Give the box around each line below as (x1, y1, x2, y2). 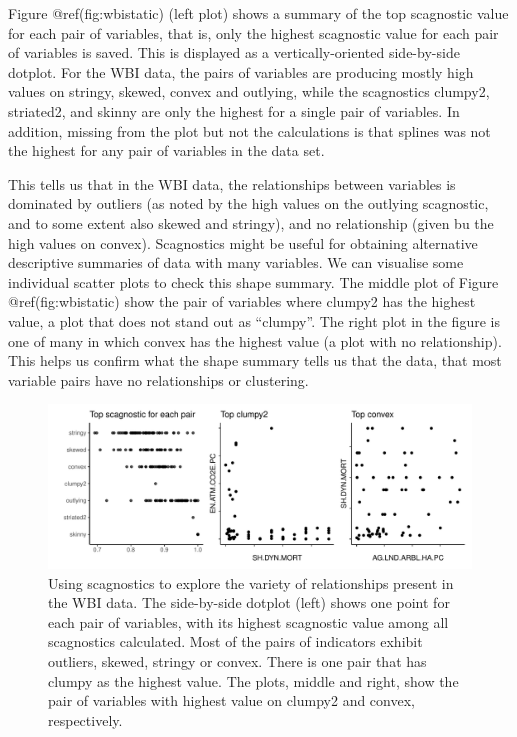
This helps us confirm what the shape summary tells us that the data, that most (8, 350, 502, 371)
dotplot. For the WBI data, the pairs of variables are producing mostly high (8, 61, 474, 82)
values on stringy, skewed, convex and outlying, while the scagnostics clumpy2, (8, 81, 490, 102)
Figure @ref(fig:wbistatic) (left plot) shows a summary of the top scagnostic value (8, 3, 509, 23)
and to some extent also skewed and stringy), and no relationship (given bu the (8, 212, 494, 233)
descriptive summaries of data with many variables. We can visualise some (8, 252, 464, 273)
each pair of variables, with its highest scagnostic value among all (48, 611, 449, 632)
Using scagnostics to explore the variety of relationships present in (48, 572, 454, 593)
